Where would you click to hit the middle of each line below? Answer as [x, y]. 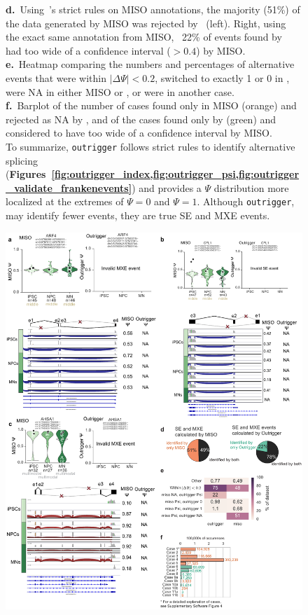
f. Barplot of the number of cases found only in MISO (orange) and [151, 105]
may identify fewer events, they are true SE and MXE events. [138, 215]
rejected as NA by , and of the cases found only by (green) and [141, 119]
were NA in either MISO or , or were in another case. [120, 91]
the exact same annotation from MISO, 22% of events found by [144, 37]
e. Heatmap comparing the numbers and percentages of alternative [150, 64]
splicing [22, 160]
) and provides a [167, 187]
